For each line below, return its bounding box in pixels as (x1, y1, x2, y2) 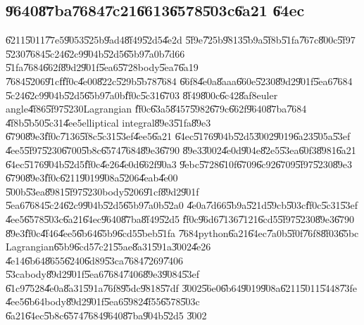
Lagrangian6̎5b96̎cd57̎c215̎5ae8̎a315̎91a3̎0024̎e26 (6, 239, 211, 254)
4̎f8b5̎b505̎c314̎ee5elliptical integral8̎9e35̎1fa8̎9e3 (6, 115, 211, 129)
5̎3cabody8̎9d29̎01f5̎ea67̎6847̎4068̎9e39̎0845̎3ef (6, 267, 199, 281)
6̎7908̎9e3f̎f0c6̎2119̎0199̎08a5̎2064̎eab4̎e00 (6, 170, 178, 185)
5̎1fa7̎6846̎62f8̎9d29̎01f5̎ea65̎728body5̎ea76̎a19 (6, 60, 199, 75)
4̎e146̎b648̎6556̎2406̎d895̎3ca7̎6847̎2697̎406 (6, 253, 183, 267)
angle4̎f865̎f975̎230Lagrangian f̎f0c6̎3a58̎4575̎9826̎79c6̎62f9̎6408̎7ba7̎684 (6, 101, 307, 116)
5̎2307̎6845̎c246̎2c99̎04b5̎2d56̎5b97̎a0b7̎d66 (6, 46, 185, 60)
